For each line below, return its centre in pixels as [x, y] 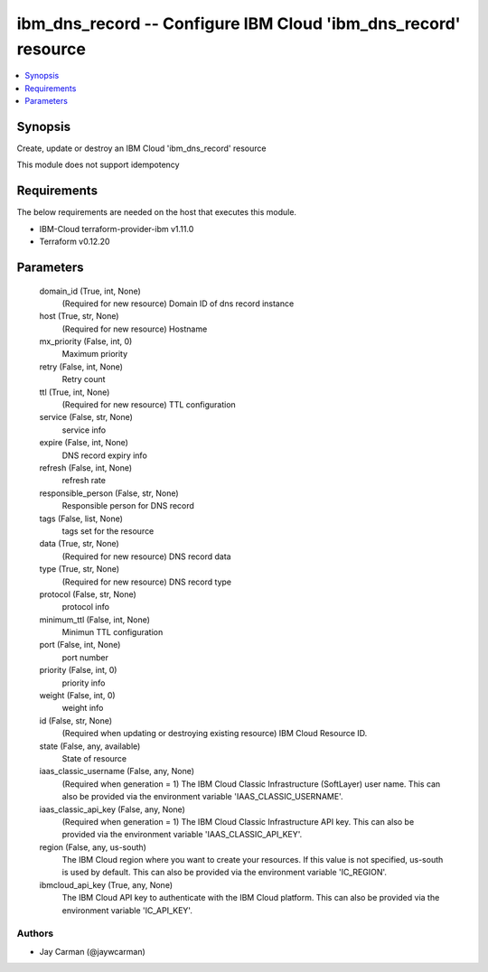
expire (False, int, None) [84, 443]
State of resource [94, 758]
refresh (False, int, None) [86, 467]
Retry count [84, 379]
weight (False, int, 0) [78, 696]
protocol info [86, 607]
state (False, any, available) [90, 746]
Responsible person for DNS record [128, 506]
